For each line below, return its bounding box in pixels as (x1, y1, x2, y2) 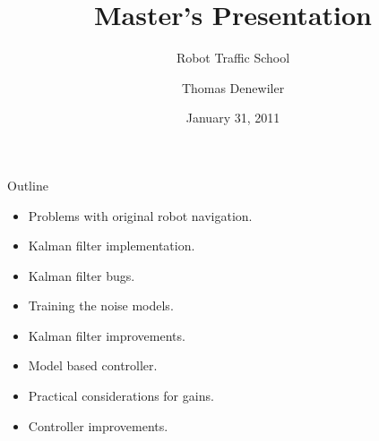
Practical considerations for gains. (28, 386, 214, 405)
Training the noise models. (28, 296, 174, 315)
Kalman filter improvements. (28, 326, 185, 344)
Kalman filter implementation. (28, 236, 195, 255)
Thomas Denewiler (181, 78, 285, 97)
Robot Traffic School (176, 48, 290, 67)
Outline (7, 175, 48, 194)
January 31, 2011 (185, 108, 280, 127)
